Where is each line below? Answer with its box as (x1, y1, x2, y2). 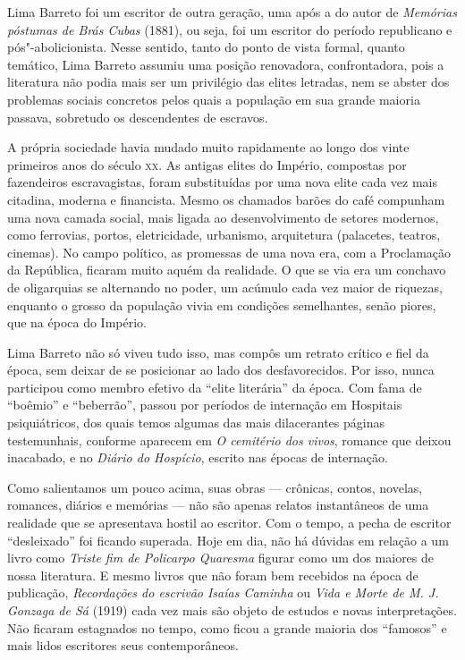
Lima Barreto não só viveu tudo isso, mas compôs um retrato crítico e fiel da (7, 343, 429, 361)
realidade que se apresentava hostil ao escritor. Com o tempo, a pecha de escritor (7, 513, 452, 532)
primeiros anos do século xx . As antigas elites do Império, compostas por (7, 155, 407, 173)
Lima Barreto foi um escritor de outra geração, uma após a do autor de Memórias (7, 3, 457, 21)
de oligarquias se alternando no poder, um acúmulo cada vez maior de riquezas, (7, 277, 443, 296)
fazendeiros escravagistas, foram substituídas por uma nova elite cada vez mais (7, 173, 437, 191)
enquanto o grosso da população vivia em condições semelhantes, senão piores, (7, 295, 436, 314)
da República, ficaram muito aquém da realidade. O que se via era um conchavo (7, 260, 446, 279)
